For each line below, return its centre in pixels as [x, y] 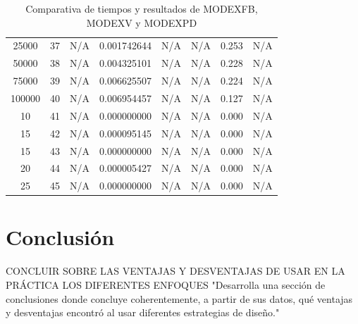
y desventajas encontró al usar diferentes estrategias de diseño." [143, 312]
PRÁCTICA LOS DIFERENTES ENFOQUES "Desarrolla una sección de [166, 285]
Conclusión [60, 237]
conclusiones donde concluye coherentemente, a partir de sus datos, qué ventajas [179, 298]
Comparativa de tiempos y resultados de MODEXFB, [142, 8]
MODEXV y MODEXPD [142, 22]
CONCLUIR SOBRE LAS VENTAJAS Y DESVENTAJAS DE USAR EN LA [175, 271]
